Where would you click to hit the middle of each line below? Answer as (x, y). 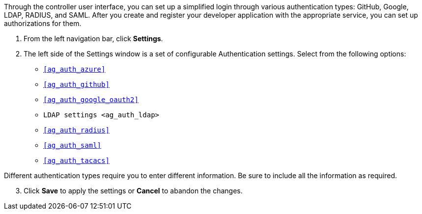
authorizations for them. (43, 23)
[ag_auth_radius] (76, 130)
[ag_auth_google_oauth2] (91, 100)
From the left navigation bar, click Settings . (93, 39)
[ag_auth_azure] (74, 69)
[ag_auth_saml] (72, 145)
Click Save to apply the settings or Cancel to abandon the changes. (133, 191)
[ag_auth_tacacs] (76, 160)
